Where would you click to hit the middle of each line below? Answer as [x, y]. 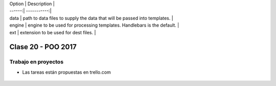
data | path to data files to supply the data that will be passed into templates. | [91, 18]
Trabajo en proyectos [37, 62]
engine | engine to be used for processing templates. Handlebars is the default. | [94, 25]
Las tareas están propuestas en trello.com [66, 72]
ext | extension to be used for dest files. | [53, 32]
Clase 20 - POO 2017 [43, 47]
